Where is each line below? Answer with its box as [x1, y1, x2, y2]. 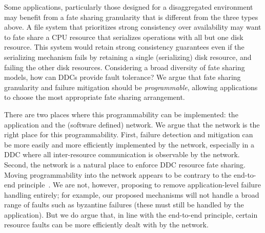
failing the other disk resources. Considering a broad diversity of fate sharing [4, 61, 245, 72]
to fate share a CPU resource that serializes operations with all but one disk [4, 31, 243, 42]
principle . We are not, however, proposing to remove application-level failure [17, 179, 261, 190]
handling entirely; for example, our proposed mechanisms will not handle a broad [4, 189, 259, 200]
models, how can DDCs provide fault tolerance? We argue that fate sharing [4, 72, 241, 82]
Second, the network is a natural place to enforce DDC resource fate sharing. [4, 159, 246, 170]
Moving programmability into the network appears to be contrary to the [4, 169, 232, 180]
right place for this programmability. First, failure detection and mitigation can [4, 129, 253, 140]
